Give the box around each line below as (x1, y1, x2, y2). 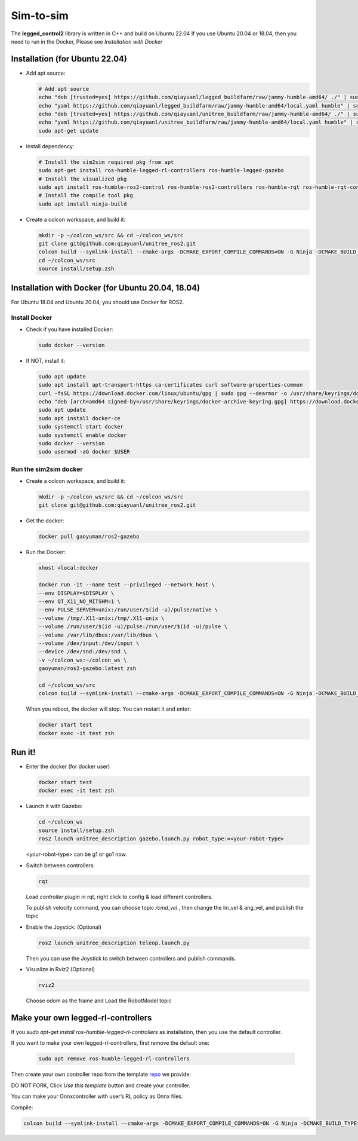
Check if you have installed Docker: (26, 326, 113, 333)
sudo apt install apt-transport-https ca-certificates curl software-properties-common (38, 381, 303, 389)
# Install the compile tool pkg (38, 192, 134, 199)
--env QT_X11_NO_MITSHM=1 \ (38, 598, 121, 605)
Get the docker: (26, 517, 64, 524)
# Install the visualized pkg (38, 175, 127, 182)
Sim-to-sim (11, 9, 69, 22)
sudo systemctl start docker (38, 423, 124, 430)
